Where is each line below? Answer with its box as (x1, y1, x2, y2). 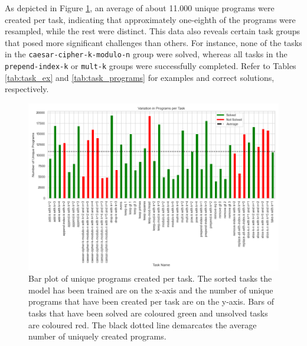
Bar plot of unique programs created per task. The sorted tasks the (28, 272, 272, 285)
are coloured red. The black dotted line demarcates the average (28, 318, 257, 331)
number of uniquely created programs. (28, 330, 166, 342)
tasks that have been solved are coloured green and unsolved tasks (28, 306, 268, 319)
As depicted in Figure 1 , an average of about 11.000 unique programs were (5, 2, 275, 14)
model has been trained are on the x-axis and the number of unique (28, 283, 273, 296)
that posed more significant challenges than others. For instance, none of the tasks (5, 36, 302, 48)
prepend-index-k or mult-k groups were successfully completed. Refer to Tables (5, 60, 296, 72)
